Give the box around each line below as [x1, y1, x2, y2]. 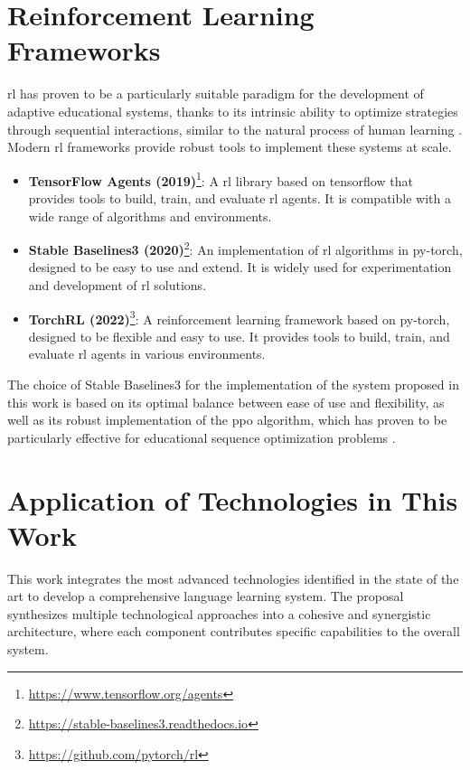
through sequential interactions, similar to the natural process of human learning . [7, 119, 463, 138]
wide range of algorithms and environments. [28, 206, 272, 225]
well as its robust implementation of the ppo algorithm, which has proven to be [7, 410, 447, 429]
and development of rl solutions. [28, 275, 207, 294]
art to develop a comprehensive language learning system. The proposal [7, 587, 404, 606]
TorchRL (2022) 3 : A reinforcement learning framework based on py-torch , [28, 306, 450, 328]
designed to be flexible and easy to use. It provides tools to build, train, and [28, 326, 450, 345]
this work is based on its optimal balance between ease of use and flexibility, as [7, 392, 445, 411]
